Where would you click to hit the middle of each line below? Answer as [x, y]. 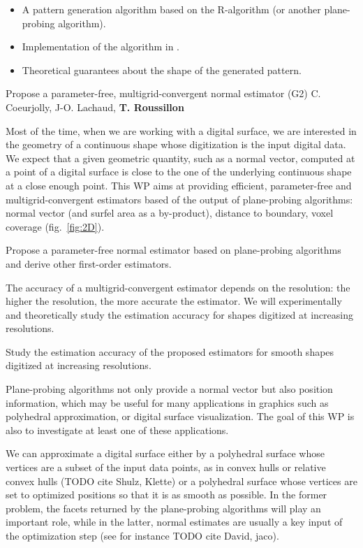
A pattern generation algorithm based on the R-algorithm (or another [171, 9]
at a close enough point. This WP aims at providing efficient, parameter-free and [179, 185]
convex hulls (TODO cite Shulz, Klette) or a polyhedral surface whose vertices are [181, 481]
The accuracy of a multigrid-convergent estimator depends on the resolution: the [178, 287]
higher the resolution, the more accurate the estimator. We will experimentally [174, 301]
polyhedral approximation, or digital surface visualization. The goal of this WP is [180, 416]
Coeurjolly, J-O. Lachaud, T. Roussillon [95, 107]
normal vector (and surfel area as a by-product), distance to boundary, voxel [170, 213]
